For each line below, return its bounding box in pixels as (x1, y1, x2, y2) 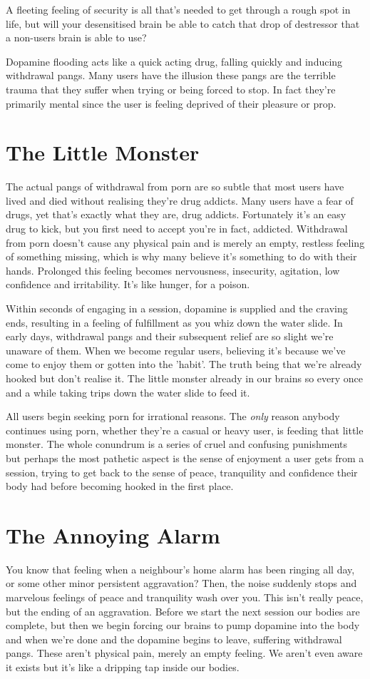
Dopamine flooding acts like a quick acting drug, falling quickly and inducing (6, 53, 343, 68)
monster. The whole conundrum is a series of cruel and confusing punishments (6, 436, 348, 451)
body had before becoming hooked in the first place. (6, 479, 234, 494)
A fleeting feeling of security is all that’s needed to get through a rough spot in (6, 2, 351, 16)
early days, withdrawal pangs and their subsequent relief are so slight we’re (6, 329, 334, 344)
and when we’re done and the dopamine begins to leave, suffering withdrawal (6, 631, 342, 646)
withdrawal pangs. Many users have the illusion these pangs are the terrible (6, 68, 336, 83)
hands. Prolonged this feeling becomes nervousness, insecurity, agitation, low (6, 262, 340, 277)
